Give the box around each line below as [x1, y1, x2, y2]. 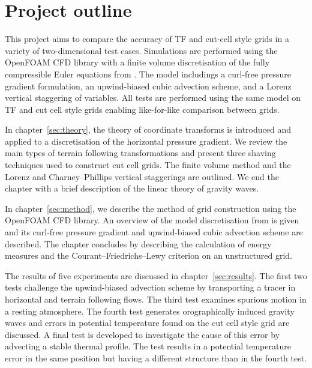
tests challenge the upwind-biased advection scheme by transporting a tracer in [5, 281, 296, 294]
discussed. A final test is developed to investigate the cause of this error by [5, 328, 280, 340]
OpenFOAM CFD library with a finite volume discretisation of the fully [5, 56, 270, 68]
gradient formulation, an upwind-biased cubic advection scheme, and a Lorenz [5, 79, 292, 92]
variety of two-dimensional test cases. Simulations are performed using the [5, 44, 278, 56]
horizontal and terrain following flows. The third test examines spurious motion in [5, 293, 307, 305]
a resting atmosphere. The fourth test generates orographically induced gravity [5, 304, 295, 317]
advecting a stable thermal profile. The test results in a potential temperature [5, 340, 291, 352]
